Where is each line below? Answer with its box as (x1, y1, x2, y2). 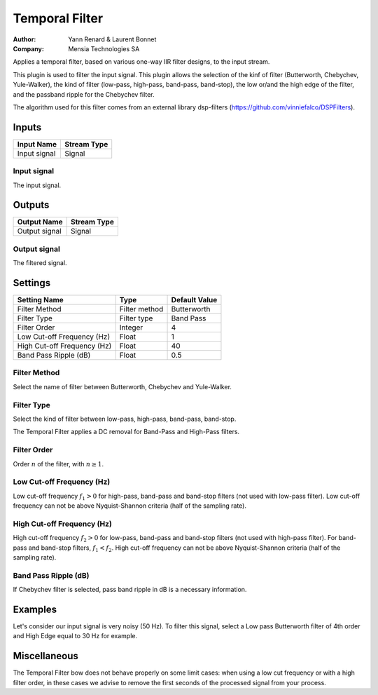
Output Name (17, 217, 63, 227)
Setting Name (17, 295, 64, 305)
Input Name (17, 139, 57, 149)
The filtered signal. (13, 259, 67, 267)
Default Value (171, 295, 218, 305)
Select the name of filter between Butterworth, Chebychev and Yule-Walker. (13, 382, 232, 391)
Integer (119, 323, 143, 332)
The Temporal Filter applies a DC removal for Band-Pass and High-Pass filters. (13, 428, 240, 436)
